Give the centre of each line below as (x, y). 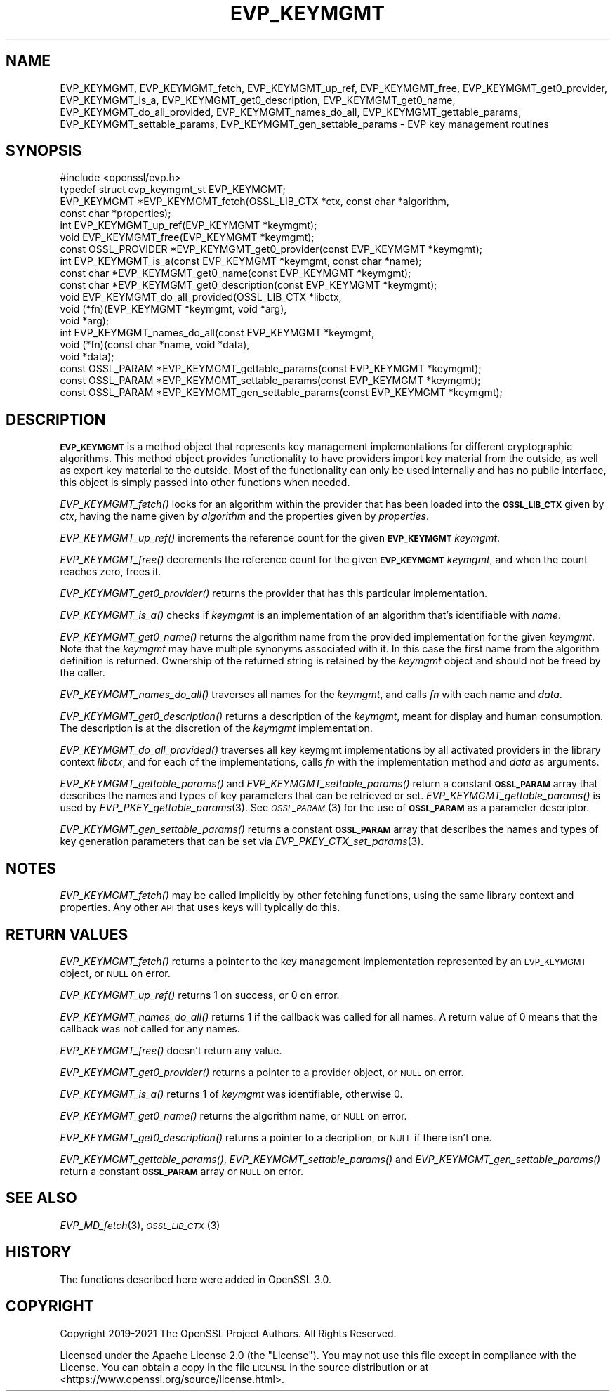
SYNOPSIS (44, 151)
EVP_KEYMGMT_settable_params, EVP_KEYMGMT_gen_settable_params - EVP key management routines (304, 124)
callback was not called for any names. (150, 1028)
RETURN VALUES (67, 934)
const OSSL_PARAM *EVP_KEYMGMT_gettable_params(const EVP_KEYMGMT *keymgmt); (271, 369)
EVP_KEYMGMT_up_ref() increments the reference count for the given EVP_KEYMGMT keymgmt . (280, 538)
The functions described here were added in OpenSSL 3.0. (196, 1279)
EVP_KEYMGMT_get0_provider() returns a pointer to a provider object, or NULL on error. (262, 1072)
